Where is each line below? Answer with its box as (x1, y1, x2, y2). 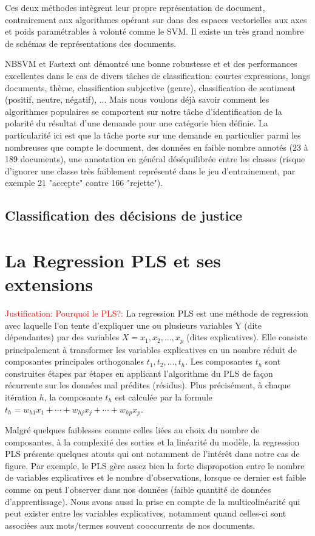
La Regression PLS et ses (5, 247, 222, 272)
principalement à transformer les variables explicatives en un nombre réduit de (5, 343, 297, 356)
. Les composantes (185, 355, 252, 368)
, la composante (44, 391, 103, 404)
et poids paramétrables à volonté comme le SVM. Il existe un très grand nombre (5, 25, 304, 38)
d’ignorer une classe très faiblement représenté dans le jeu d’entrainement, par (5, 164, 296, 177)
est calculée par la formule (115, 391, 212, 404)
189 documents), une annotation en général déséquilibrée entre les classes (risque (5, 153, 305, 165)
